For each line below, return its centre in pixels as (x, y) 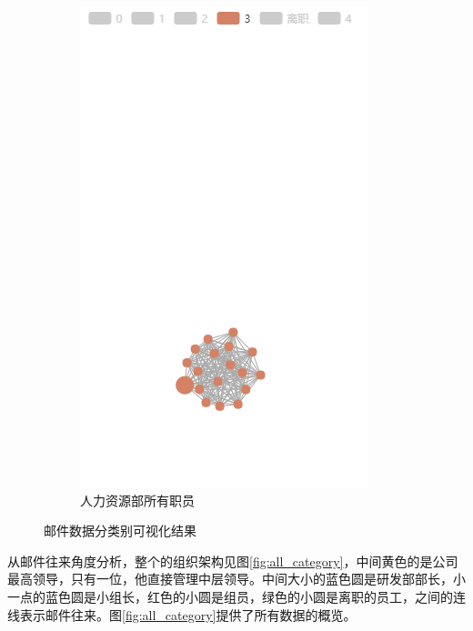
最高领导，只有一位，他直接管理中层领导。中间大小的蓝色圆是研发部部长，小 (236, 579)
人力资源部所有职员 (137, 500)
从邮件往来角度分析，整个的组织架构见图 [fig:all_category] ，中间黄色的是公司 (233, 561)
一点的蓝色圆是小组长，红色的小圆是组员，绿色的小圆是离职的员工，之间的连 (236, 596)
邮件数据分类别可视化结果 (120, 531)
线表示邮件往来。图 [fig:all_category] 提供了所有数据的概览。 (182, 614)
